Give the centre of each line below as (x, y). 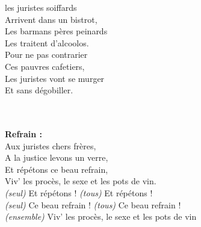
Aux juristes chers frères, (51, 145)
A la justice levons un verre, (57, 157)
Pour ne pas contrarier (46, 54)
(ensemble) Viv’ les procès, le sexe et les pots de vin (101, 216)
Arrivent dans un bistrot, (51, 19)
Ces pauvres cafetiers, (45, 66)
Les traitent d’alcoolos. (47, 42)
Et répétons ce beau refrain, (57, 169)
